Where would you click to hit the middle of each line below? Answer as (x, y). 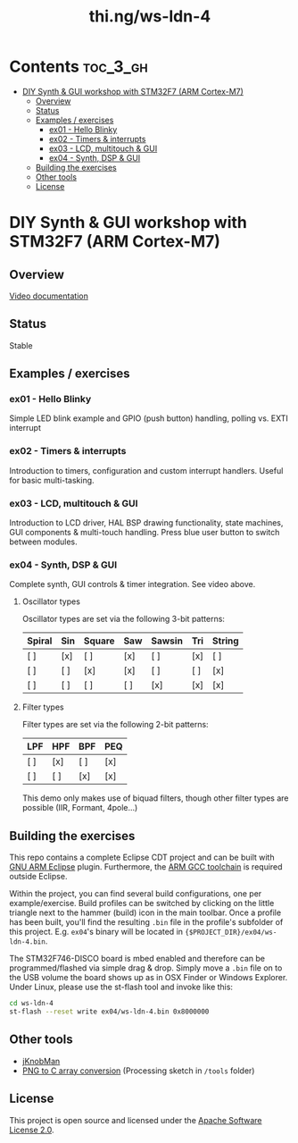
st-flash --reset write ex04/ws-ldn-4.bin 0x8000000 (109, 1012)
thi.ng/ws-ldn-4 (150, 17)
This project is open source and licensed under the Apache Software (136, 1120)
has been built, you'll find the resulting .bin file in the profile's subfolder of (146, 922)
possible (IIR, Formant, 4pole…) (80, 808)
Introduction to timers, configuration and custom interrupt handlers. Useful (146, 470)
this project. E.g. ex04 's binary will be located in (96, 932)
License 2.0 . (32, 1130)
